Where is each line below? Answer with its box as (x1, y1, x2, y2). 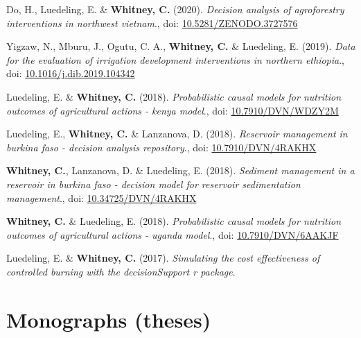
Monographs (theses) (6, 305, 211, 333)
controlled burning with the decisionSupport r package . (6, 264, 236, 278)
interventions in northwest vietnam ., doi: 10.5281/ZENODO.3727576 (6, 15, 298, 30)
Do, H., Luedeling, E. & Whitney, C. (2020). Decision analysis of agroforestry (6, 2, 344, 16)
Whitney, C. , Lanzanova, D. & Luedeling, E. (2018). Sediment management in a (6, 163, 355, 178)
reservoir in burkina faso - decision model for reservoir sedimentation (6, 176, 301, 191)
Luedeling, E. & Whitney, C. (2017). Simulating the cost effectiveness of (6, 251, 320, 265)
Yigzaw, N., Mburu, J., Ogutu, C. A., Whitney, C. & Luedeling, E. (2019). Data (6, 39, 355, 53)
